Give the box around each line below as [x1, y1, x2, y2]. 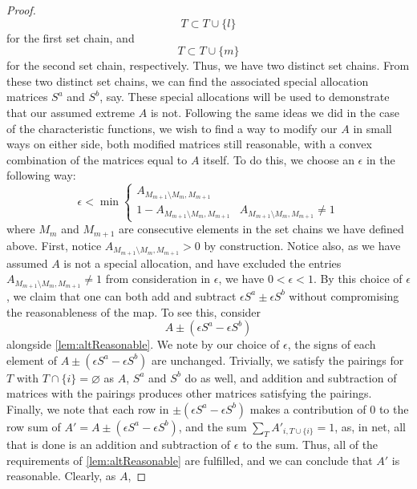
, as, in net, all [334, 418, 406, 434]
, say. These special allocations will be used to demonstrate [99, 88, 390, 105]
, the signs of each [287, 336, 376, 353]
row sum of [6, 418, 61, 434]
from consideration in [105, 270, 211, 287]
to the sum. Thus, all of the [242, 435, 379, 452]
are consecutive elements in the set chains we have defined [118, 220, 404, 237]
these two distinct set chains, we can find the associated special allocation [6, 72, 369, 89]
